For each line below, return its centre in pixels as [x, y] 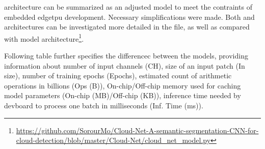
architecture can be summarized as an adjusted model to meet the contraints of [128, 7]
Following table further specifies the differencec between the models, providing [126, 56]
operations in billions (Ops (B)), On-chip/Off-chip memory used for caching [123, 85]
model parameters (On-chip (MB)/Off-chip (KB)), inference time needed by [123, 95]
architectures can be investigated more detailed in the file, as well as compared [127, 27]
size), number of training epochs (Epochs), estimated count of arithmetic [118, 76]
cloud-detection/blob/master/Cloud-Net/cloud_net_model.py [113, 140]
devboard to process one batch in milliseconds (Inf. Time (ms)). [104, 105]
